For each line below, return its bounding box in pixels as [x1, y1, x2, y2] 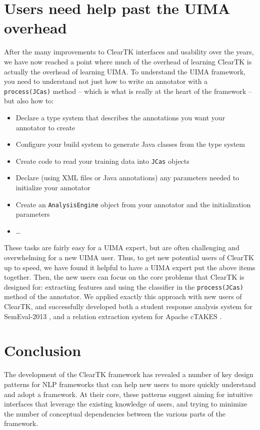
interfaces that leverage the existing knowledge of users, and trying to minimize [4, 399, 247, 409]
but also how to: [4, 95, 54, 106]
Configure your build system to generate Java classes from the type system [15, 139, 245, 149]
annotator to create [15, 122, 75, 132]
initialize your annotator [15, 182, 90, 192]
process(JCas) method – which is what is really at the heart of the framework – [4, 85, 252, 96]
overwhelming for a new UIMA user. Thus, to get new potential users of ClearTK [4, 252, 254, 262]
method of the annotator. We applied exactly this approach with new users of [4, 291, 242, 302]
